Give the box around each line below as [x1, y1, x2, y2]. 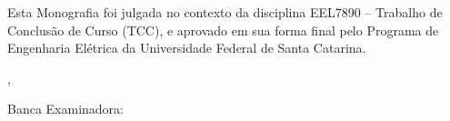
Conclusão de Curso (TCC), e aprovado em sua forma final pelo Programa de [7, 20, 439, 39]
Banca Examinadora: [7, 99, 125, 118]
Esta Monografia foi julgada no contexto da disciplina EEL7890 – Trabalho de [7, 3, 443, 21]
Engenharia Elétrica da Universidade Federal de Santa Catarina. [7, 38, 366, 57]
